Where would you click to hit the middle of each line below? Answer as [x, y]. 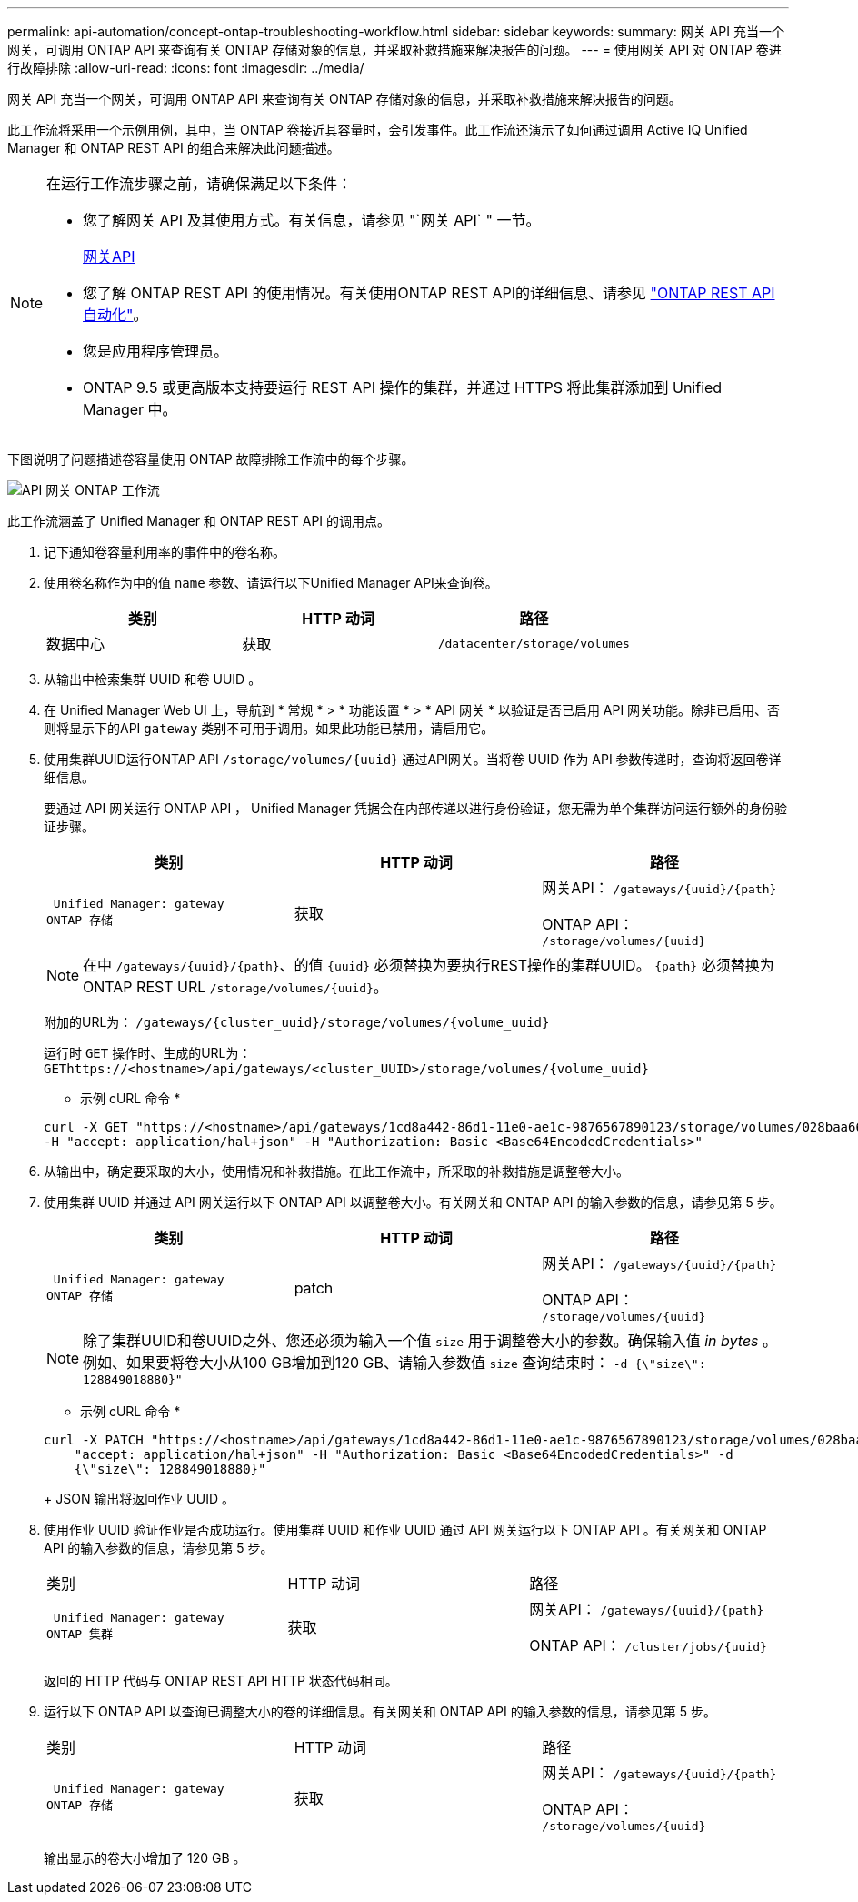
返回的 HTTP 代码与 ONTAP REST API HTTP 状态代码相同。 [221, 1681]
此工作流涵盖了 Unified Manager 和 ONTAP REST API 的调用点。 [199, 521]
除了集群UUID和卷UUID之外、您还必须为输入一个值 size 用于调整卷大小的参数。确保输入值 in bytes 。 [430, 1341]
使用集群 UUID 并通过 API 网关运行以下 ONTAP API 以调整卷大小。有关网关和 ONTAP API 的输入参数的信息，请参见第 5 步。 [413, 1202]
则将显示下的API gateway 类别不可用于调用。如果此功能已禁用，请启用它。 [269, 728]
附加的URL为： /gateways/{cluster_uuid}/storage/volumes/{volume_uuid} [297, 1022]
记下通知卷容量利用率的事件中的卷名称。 [165, 552]
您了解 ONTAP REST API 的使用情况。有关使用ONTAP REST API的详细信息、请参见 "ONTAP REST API [429, 293]
